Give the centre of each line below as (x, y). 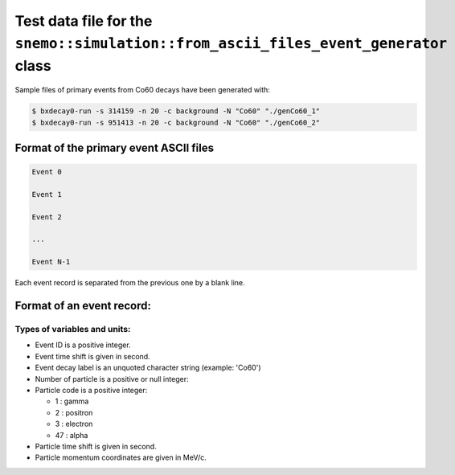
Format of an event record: (83, 306)
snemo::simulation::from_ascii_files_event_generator (231, 43)
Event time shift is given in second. (92, 356)
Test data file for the (84, 21)
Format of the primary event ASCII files (115, 147)
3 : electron (74, 424)
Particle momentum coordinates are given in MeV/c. (121, 457)
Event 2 (47, 217)
